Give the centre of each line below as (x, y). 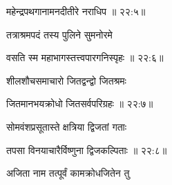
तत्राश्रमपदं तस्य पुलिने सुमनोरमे (59, 34)
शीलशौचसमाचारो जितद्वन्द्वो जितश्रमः (66, 80)
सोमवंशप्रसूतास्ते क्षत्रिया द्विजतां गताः (67, 126)
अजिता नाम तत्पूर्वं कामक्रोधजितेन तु (68, 173)
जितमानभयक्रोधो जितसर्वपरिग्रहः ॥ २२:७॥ (80, 104)
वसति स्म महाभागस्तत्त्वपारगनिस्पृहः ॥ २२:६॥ (85, 57)
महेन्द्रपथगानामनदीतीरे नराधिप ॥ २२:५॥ (76, 11)
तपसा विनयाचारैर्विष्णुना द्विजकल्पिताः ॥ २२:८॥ (87, 150)
